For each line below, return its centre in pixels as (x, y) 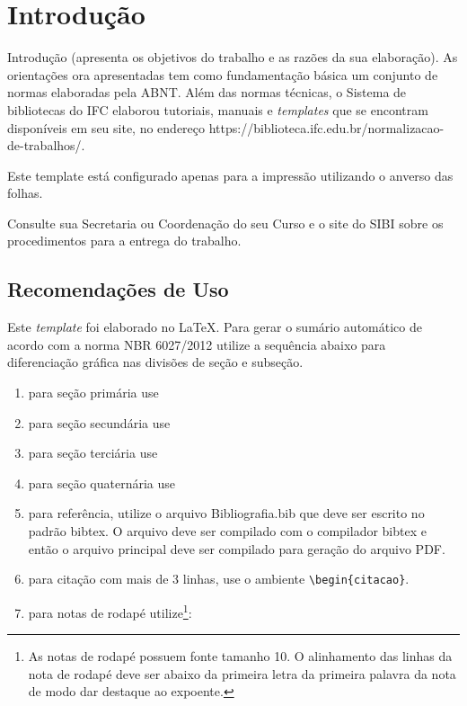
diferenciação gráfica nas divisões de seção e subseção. (155, 362)
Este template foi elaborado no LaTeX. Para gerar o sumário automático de (215, 327)
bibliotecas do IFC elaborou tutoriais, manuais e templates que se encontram (218, 109)
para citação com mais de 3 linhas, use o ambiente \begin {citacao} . (219, 579)
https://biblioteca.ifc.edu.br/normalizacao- (326, 127)
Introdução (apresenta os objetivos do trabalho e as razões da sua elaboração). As (233, 57)
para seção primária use (93, 393)
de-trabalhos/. (46, 145)
